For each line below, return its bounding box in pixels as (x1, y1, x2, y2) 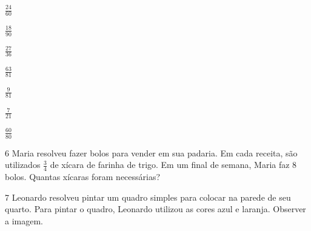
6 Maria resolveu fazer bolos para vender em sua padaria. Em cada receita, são (5, 146, 298, 159)
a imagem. (5, 215, 43, 227)
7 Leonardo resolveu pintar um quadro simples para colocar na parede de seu (5, 190, 291, 203)
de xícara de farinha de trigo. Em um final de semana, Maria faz (50, 158, 290, 171)
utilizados (5, 158, 41, 171)
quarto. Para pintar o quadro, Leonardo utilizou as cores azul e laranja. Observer (5, 203, 306, 215)
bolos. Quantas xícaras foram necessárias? (5, 170, 161, 183)
